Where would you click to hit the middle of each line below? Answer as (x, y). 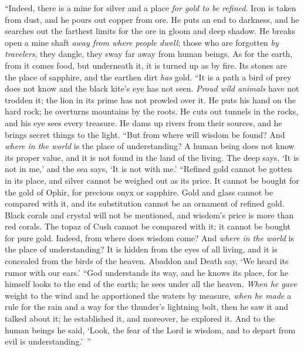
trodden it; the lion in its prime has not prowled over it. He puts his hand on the (150, 99)
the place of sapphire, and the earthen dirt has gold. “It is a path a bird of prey (148, 77)
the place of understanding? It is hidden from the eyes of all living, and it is (141, 249)
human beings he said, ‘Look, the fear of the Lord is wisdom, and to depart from (150, 330)
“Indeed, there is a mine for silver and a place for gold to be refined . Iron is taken (151, 8)
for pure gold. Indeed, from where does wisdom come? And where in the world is (150, 237)
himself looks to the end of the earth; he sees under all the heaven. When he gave (151, 284)
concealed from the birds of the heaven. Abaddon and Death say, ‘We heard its (147, 261)
